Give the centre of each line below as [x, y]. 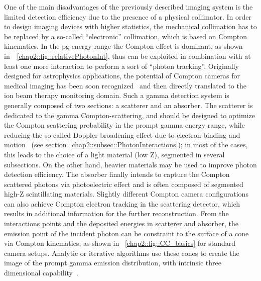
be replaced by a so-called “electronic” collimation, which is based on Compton [126, 36]
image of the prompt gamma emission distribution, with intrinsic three [113, 263]
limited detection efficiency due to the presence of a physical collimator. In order [128, 16]
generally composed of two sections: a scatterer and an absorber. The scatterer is [128, 105]
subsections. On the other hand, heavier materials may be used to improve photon [130, 164]
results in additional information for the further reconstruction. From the [116, 213]
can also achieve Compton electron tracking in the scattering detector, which [122, 203]
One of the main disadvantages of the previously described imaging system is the [128, 7]
